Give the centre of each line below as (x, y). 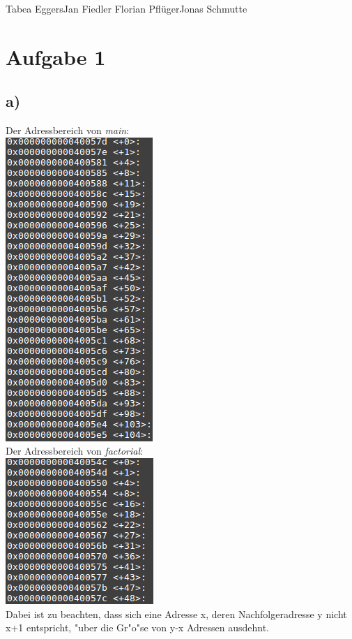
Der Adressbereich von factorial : (74, 451)
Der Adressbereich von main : (68, 130)
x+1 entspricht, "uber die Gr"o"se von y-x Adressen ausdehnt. (138, 627)
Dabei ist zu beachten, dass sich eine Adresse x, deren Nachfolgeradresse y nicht (176, 614)
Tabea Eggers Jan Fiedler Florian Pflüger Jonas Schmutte (127, 8)
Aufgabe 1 (56, 56)
